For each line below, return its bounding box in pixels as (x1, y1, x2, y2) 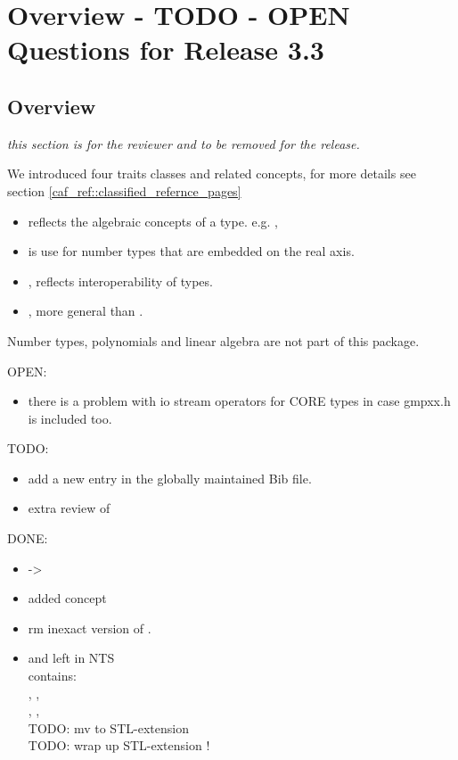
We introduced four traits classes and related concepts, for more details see (7, 164, 416, 183)
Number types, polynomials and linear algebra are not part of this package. (7, 331, 420, 350)
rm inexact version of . (28, 618, 151, 637)
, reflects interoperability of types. (28, 271, 213, 290)
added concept (28, 589, 107, 607)
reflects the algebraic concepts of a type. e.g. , (28, 211, 278, 230)
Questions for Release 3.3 (7, 31, 324, 68)
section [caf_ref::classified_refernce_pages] (7, 181, 241, 200)
